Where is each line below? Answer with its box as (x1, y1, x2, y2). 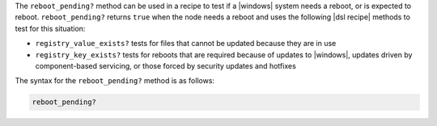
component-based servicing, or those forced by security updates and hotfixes (35, 61, 297, 70)
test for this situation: (15, 23, 86, 33)
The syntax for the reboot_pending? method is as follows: (15, 76, 214, 86)
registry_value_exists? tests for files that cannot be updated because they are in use (35, 39, 337, 48)
